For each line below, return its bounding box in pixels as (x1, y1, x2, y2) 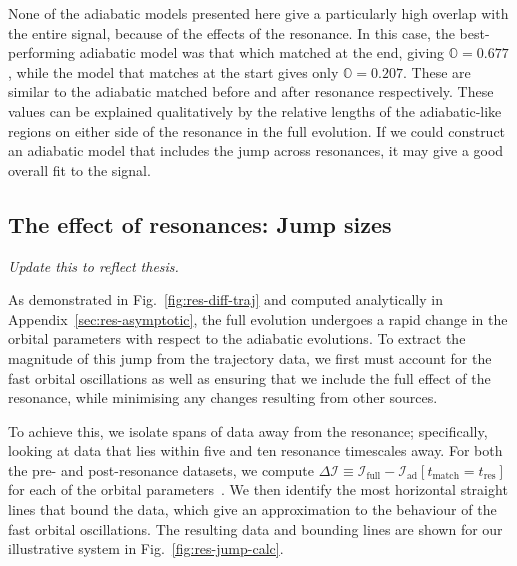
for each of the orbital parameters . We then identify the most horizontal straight (8, 479, 508, 500)
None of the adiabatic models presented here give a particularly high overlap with (8, 3, 509, 23)
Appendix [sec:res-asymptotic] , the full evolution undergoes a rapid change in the (8, 308, 508, 329)
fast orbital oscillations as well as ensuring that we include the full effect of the (8, 367, 491, 388)
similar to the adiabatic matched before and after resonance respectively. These (8, 81, 494, 102)
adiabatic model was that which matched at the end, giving (79, 42, 445, 63)
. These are (402, 61, 471, 82)
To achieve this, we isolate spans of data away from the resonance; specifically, (8, 420, 488, 441)
